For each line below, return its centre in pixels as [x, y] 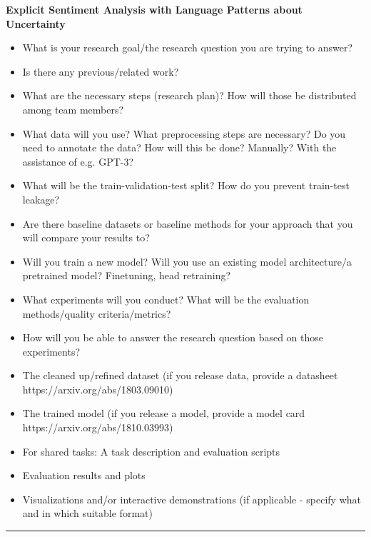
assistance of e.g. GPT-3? [78, 161]
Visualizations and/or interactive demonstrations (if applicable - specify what [192, 499]
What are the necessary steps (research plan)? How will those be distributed [189, 95]
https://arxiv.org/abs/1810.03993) [98, 427]
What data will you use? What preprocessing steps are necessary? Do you [184, 133]
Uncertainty [36, 23]
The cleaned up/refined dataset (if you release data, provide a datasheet [180, 375]
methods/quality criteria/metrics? [97, 313]
